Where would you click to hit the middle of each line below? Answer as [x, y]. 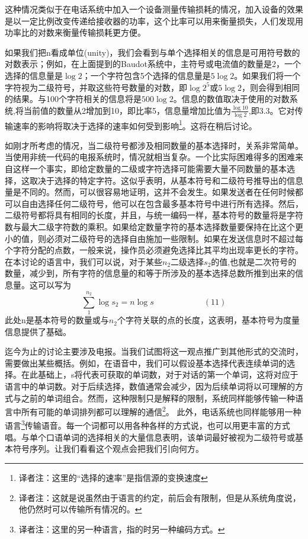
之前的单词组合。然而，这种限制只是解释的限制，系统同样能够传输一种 [158, 398]
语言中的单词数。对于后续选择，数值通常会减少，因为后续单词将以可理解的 [150, 386]
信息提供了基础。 [38, 331]
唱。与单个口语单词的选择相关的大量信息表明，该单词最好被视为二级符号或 [150, 437]
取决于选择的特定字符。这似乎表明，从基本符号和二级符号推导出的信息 [166, 180]
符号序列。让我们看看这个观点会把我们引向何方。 [108, 449]
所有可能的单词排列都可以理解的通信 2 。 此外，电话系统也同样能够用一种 [161, 411]
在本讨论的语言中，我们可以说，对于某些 [84, 261]
